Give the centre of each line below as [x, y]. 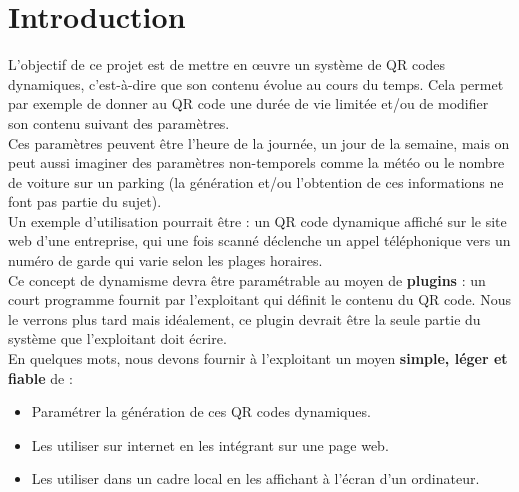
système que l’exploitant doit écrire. [117, 338]
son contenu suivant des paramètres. [119, 122]
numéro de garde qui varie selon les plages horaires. [165, 260]
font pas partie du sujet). [85, 201]
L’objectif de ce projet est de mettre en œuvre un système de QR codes [227, 64]
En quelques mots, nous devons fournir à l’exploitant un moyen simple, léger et [258, 358]
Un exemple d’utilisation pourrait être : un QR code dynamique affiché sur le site [257, 220]
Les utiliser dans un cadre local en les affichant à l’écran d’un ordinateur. [255, 478]
